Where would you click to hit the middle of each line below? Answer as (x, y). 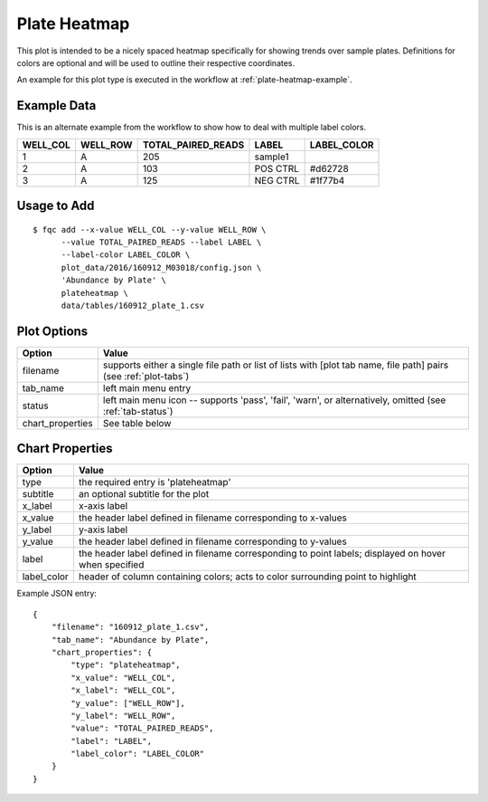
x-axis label (103, 506)
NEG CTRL (277, 180)
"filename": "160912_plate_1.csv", (130, 627)
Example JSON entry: (56, 594)
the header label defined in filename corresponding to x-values (212, 518)
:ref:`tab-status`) (138, 411)
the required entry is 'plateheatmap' (155, 482)
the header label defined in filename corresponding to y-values (212, 541)
